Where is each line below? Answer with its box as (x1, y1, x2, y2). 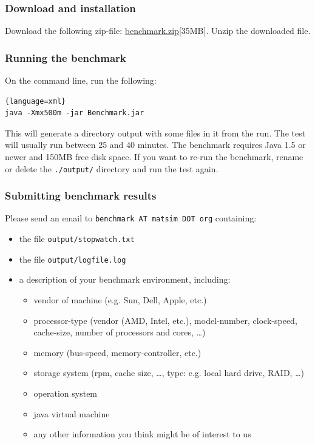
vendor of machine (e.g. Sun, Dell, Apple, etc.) (33, 294, 207, 306)
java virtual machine (33, 407, 110, 420)
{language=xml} (5, 96, 66, 106)
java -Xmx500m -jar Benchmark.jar (5, 109, 144, 118)
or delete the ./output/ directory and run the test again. (5, 162, 218, 175)
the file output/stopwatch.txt (19, 232, 135, 245)
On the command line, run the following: (5, 74, 157, 87)
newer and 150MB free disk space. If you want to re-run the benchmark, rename (5, 150, 303, 163)
